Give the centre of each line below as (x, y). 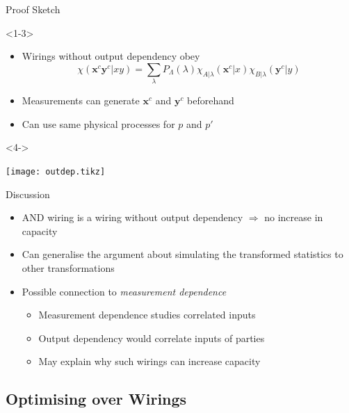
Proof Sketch (33, 9)
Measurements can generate (81, 100)
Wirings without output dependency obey (111, 56)
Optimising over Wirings (96, 399)
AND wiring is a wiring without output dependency (132, 217)
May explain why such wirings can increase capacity (149, 361)
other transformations (68, 267)
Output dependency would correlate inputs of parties (152, 338)
